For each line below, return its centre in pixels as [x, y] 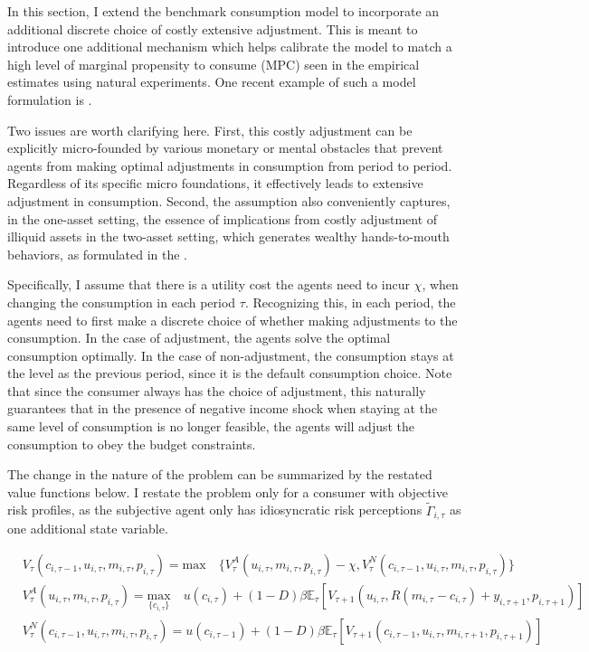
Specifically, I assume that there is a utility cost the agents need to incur [209, 284]
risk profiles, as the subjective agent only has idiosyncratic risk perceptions [215, 510]
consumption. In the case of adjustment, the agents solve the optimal [199, 338]
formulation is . [50, 99]
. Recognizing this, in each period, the [350, 302]
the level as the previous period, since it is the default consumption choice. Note [230, 373]
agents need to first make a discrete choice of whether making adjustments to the [233, 320]
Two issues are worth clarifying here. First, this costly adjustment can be [210, 130]
